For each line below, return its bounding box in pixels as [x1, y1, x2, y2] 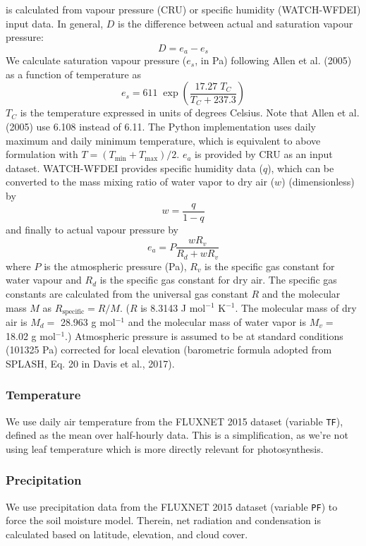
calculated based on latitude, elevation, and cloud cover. [6, 526, 248, 541]
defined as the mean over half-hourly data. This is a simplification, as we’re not [6, 427, 348, 442]
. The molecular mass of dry [235, 300, 357, 315]
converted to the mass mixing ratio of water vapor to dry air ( [6, 174, 275, 189]
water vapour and [6, 272, 82, 287]
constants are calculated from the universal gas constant [6, 286, 248, 301]
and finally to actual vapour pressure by [6, 222, 178, 236]
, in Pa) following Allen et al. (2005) [195, 53, 352, 68]
